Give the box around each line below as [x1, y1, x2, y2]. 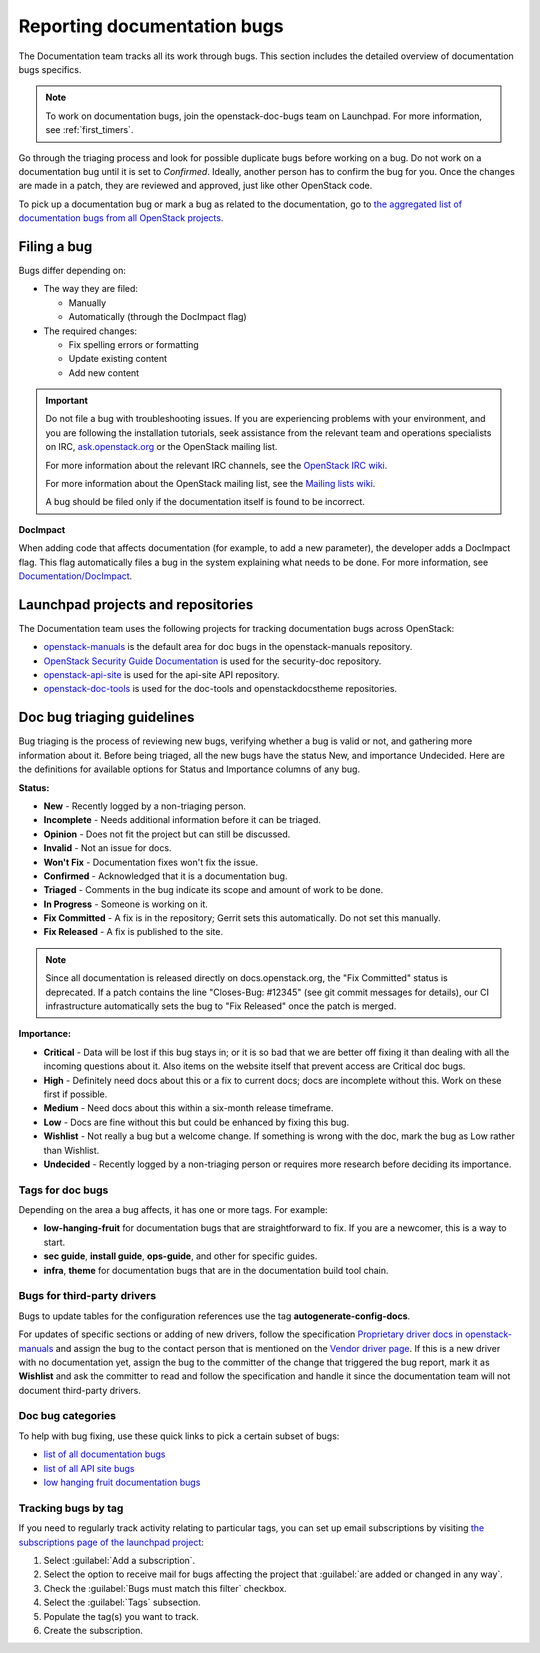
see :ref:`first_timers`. [45, 124, 134, 136]
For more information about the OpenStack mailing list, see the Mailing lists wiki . [45, 478, 376, 490]
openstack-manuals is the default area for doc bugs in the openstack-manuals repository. [43, 641, 413, 653]
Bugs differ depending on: [18, 264, 127, 276]
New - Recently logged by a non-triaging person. [43, 800, 247, 812]
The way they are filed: [43, 283, 139, 295]
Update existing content [68, 353, 168, 365]
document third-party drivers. [18, 1384, 142, 1396]
